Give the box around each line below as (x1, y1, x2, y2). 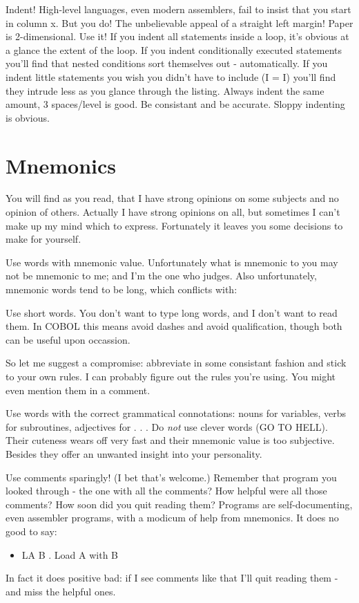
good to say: (6, 523, 57, 538)
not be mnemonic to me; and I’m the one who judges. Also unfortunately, (6, 268, 317, 283)
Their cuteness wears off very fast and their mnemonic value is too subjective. (6, 433, 335, 447)
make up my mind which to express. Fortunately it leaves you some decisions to (6, 218, 343, 232)
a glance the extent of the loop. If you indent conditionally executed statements (6, 42, 342, 57)
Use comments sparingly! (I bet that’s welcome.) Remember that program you (6, 470, 337, 484)
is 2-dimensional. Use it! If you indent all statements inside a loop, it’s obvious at (6, 29, 349, 44)
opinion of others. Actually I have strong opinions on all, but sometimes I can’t (6, 205, 340, 219)
